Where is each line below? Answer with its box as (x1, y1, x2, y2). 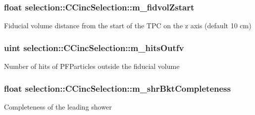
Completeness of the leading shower (4, 101, 112, 112)
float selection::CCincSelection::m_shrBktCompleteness (4, 82, 231, 94)
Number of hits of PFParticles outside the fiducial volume (4, 61, 180, 71)
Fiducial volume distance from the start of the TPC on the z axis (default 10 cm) (4, 20, 252, 31)
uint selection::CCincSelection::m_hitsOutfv (4, 41, 184, 54)
